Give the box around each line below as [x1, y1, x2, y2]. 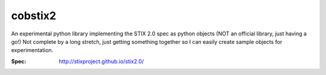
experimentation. [11, 47, 54, 54]
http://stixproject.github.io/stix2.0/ [59, 58, 144, 65]
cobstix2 [11, 9, 57, 22]
